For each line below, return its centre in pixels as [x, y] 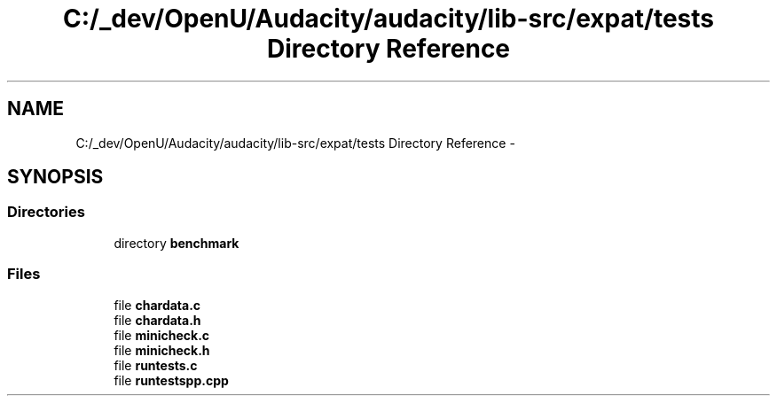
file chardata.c [157, 305]
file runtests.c [156, 365]
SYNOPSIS [55, 177]
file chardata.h [157, 320]
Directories [46, 212]
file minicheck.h [162, 350]
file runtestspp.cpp [171, 380]
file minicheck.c [162, 335]
